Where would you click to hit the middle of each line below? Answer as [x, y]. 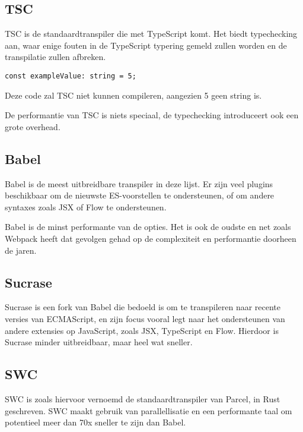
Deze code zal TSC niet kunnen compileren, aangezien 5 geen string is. [133, 95]
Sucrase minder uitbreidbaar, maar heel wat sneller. [99, 342]
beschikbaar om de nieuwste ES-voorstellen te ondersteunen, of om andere [140, 195]
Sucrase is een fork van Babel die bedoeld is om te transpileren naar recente [143, 307]
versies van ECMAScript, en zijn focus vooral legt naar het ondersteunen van [145, 318]
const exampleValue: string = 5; [71, 76]
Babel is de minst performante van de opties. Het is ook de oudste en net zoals [148, 227]
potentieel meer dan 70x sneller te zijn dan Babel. [95, 422]
